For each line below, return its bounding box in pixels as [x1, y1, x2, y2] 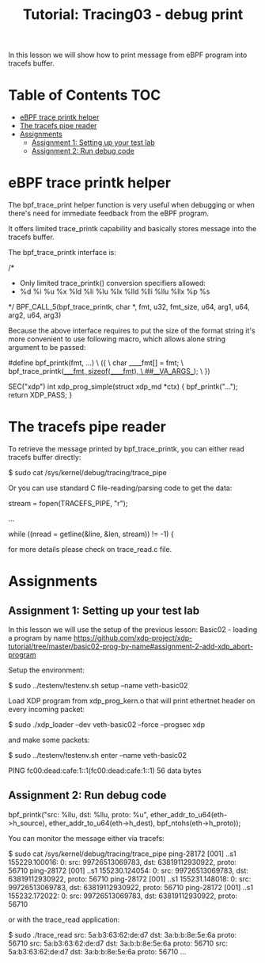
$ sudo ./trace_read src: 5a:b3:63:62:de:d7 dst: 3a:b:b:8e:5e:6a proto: [8, 930, 237, 939]
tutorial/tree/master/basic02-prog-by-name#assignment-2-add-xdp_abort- [8, 641, 254, 651]
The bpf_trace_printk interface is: [8, 248, 116, 257]
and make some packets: [8, 735, 90, 744]
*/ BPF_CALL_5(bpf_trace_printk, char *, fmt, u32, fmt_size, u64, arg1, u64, [8, 303, 251, 312]
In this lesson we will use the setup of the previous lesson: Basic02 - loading [8, 625, 258, 634]
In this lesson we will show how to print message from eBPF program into [8, 50, 248, 60]
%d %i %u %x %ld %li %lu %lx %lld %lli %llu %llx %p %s [19, 287, 210, 296]
